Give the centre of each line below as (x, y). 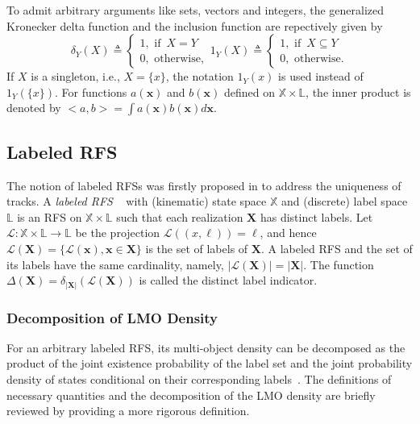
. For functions (91, 91)
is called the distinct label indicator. (228, 280)
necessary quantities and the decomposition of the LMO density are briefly (191, 395)
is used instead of (321, 76)
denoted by (34, 108)
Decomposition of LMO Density (112, 317)
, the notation (200, 76)
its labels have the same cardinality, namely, (115, 264)
